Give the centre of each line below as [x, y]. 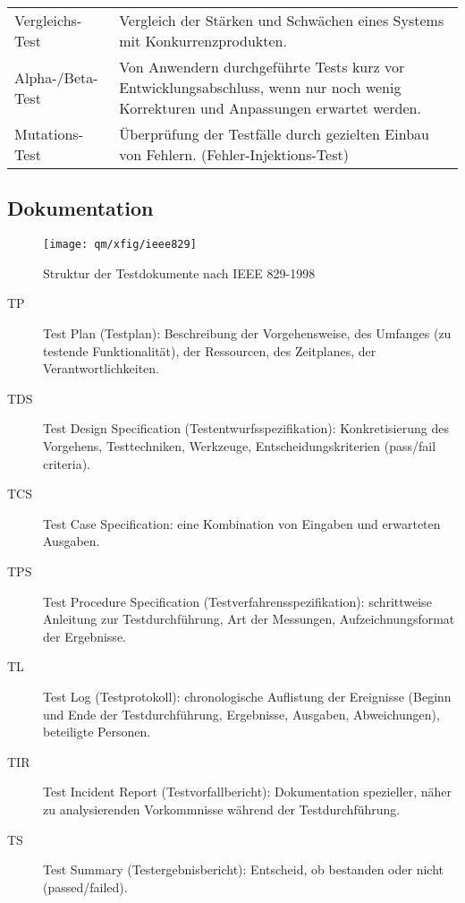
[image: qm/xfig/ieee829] [120, 245]
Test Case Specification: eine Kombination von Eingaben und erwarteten [242, 523]
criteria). [67, 463]
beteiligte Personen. [97, 732]
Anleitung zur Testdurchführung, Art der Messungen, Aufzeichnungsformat [249, 619]
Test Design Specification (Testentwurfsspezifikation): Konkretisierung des [246, 428]
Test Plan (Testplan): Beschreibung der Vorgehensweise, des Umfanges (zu [247, 333]
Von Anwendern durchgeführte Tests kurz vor [262, 67]
